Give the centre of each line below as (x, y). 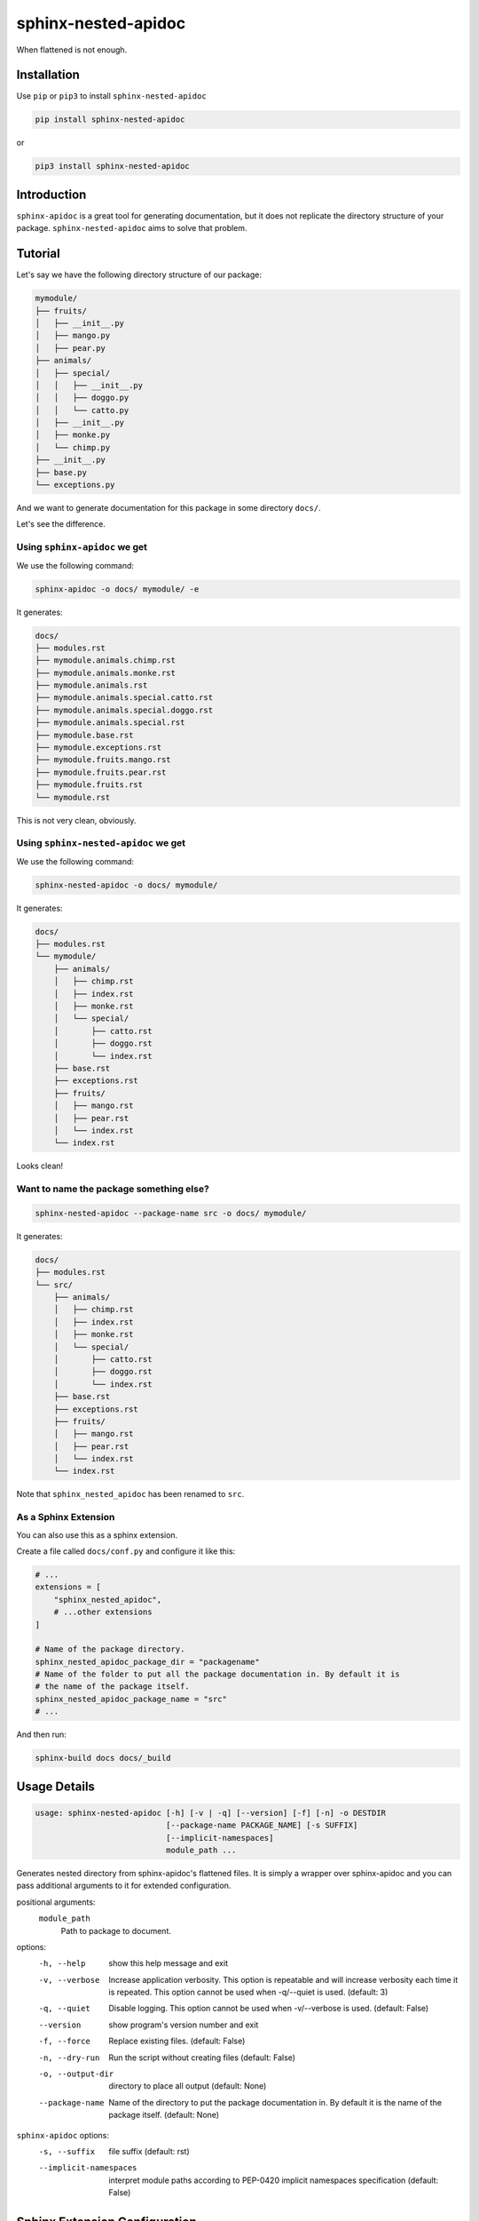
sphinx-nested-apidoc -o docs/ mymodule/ (126, 885)
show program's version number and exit (184, 2025)
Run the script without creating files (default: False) (202, 2058)
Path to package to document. (116, 1930)
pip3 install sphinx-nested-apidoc (112, 166)
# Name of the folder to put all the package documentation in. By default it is (218, 1674)
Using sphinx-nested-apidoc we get (101, 843)
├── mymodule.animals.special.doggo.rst (124, 710)
